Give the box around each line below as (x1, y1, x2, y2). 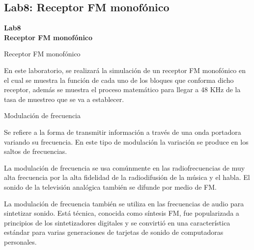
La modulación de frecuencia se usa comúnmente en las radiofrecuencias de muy (4, 162, 245, 173)
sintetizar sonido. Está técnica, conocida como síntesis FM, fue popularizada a (4, 208, 239, 218)
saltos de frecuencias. (4, 146, 67, 156)
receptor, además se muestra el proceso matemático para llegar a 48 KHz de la (4, 84, 241, 95)
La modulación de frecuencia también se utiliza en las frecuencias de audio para (4, 198, 244, 208)
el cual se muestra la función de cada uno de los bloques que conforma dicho (4, 75, 234, 85)
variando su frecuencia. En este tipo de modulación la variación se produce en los (4, 136, 249, 147)
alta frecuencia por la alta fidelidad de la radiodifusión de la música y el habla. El (4, 172, 250, 182)
